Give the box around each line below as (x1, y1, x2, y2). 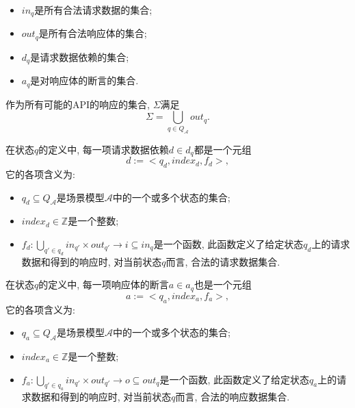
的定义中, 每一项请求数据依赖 (38, 142, 169, 156)
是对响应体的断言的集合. (30, 73, 139, 88)
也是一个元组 (194, 277, 252, 292)
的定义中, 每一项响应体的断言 (38, 277, 169, 292)
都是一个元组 (194, 142, 252, 156)
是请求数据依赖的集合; (30, 49, 129, 64)
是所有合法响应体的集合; (38, 26, 147, 40)
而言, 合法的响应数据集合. (175, 390, 290, 404)
